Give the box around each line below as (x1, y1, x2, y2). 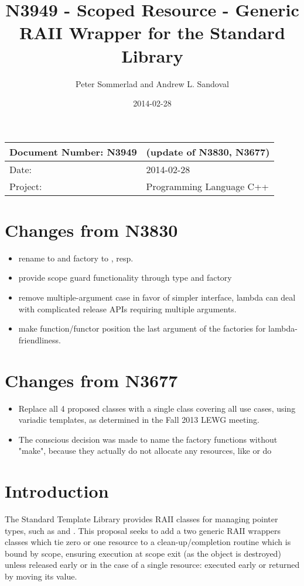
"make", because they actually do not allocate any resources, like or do (18, 444, 272, 457)
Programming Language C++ (146, 179, 269, 193)
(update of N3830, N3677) (146, 144, 270, 158)
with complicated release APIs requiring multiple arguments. (18, 302, 237, 315)
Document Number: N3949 (9, 144, 137, 158)
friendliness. (18, 333, 61, 346)
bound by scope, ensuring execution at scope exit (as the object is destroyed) (5, 547, 281, 559)
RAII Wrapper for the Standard (19, 20, 285, 44)
